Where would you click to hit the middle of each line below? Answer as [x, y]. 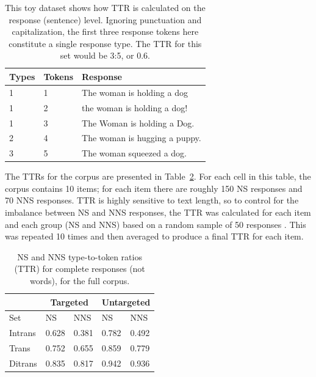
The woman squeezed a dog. [134, 153]
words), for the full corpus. [80, 281]
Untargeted [126, 302]
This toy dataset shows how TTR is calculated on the [105, 7]
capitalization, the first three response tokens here [105, 31]
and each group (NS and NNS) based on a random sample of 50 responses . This [156, 224]
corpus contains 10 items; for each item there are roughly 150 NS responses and [154, 188]
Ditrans [23, 363]
